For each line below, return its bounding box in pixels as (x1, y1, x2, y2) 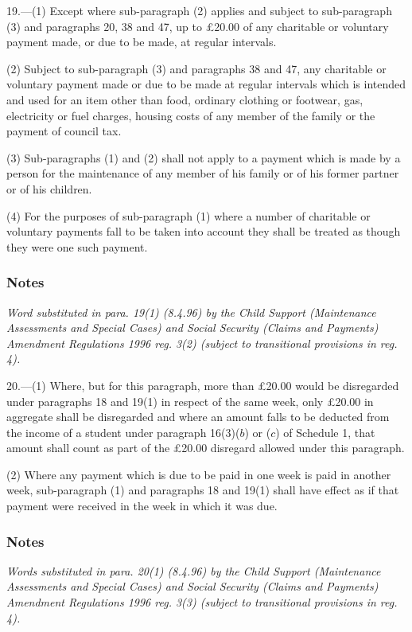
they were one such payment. (6, 238, 148, 255)
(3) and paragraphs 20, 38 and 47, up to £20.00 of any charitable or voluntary (6, 18, 389, 34)
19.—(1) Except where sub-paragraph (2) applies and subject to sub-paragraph (6, 2, 392, 18)
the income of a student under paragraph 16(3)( (6, 423, 240, 440)
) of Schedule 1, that (275, 423, 375, 440)
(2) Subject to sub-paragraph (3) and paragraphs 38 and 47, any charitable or (6, 60, 387, 76)
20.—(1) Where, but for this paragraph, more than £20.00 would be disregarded (6, 376, 399, 393)
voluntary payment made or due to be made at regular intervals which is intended (6, 76, 406, 92)
